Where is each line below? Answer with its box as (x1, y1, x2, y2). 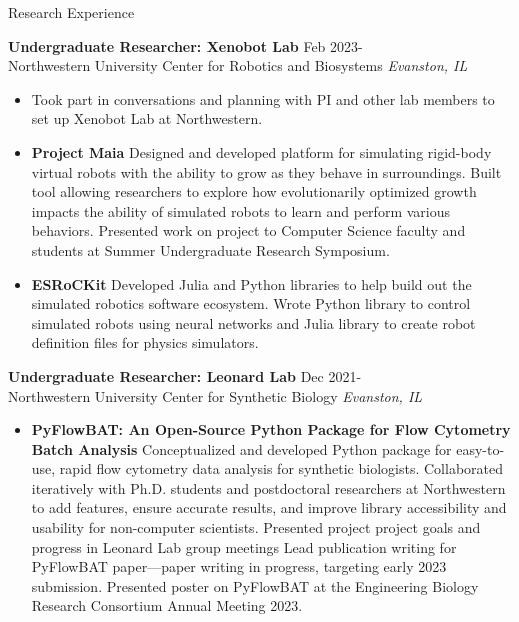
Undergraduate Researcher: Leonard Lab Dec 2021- (8, 365, 362, 386)
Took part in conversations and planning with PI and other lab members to (31, 88, 495, 109)
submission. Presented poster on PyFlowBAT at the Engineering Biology (31, 575, 479, 596)
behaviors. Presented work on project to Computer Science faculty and (31, 220, 466, 241)
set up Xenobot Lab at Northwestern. (31, 108, 263, 129)
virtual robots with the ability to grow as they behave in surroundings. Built (31, 161, 502, 182)
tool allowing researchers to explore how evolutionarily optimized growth (31, 181, 477, 202)
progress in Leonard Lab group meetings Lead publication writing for (31, 536, 457, 557)
